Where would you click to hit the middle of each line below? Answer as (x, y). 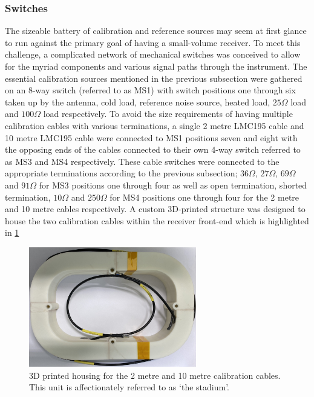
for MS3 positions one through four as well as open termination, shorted (173, 185)
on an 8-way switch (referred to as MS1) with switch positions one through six (150, 90)
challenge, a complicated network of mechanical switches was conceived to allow (153, 54)
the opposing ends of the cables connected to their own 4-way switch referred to (153, 149)
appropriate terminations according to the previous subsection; (121, 173)
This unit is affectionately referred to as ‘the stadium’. (129, 387)
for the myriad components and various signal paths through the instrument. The (156, 66)
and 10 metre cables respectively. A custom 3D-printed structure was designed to (155, 209)
